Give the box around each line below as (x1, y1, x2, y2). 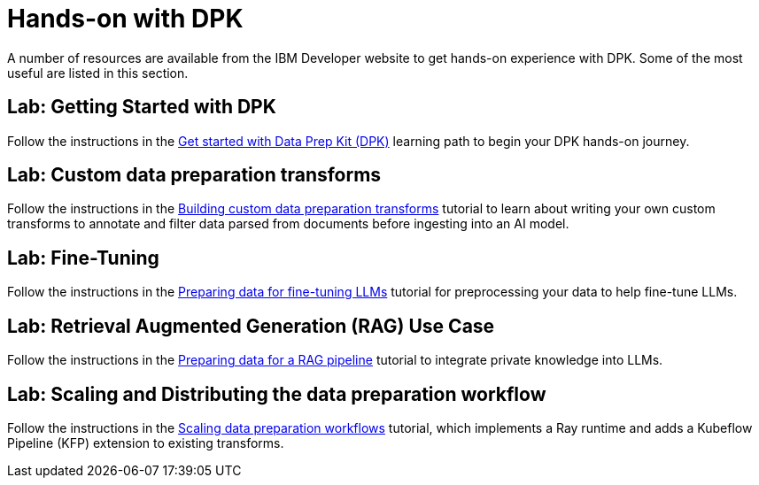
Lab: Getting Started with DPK (7, 96, 276, 119)
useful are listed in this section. (7, 65, 189, 81)
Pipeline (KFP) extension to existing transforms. (7, 435, 284, 450)
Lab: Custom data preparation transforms (7, 164, 382, 187)
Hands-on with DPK (7, 4, 244, 34)
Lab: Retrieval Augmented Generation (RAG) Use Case (7, 314, 495, 337)
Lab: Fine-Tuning (7, 246, 159, 269)
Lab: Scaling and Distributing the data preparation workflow (7, 382, 546, 405)
